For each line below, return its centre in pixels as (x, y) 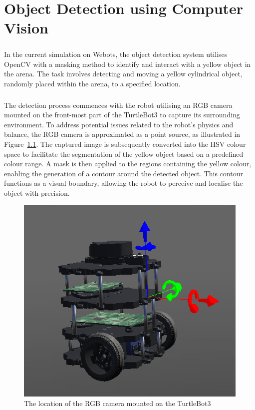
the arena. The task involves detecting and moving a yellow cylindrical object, (123, 74)
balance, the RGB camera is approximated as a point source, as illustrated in (122, 134)
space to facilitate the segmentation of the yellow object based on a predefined (124, 154)
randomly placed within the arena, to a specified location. (92, 83)
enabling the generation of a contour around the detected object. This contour (124, 173)
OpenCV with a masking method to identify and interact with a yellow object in (127, 64)
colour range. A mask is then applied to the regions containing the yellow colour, (128, 164)
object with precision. (37, 193)
